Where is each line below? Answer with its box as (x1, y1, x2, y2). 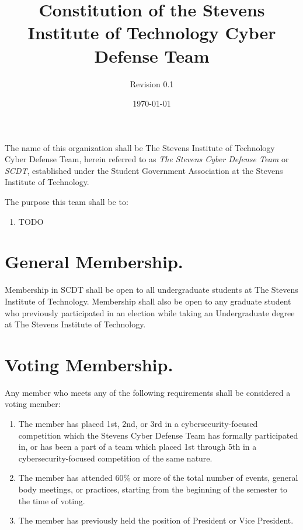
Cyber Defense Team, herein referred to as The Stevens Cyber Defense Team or (5, 153, 289, 165)
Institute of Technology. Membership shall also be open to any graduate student (5, 295, 291, 307)
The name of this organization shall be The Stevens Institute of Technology (5, 141, 275, 153)
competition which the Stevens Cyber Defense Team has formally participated (18, 429, 298, 441)
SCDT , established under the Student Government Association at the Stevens (5, 164, 283, 176)
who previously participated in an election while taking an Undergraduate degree (5, 306, 295, 319)
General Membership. (5, 249, 183, 273)
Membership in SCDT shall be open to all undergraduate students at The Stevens (5, 283, 298, 296)
